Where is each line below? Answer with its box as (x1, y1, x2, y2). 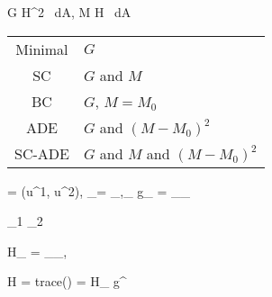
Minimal (15, 38, 68, 59)
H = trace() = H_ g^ (7, 272, 127, 291)
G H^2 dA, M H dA (7, 3, 131, 21)
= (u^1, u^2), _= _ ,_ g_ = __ (7, 181, 191, 200)
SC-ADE (14, 142, 69, 164)
